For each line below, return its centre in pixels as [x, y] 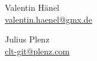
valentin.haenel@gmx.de [48, 19]
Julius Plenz [27, 39]
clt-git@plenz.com [37, 51]
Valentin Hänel [32, 7]
